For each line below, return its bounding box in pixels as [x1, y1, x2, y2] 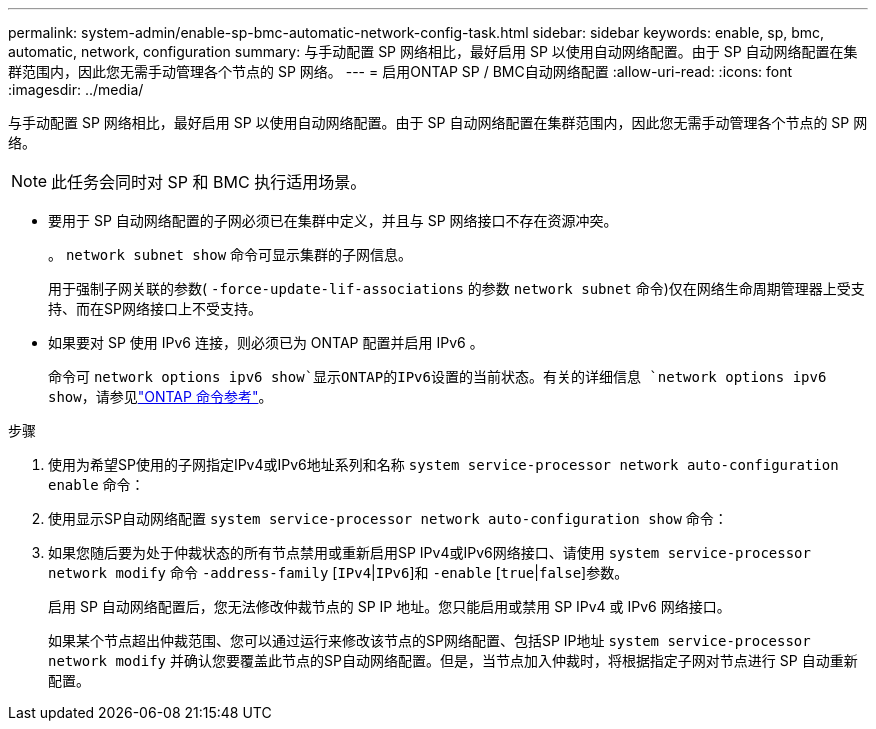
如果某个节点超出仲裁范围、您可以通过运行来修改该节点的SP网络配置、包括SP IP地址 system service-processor [48, 632, 811, 649]
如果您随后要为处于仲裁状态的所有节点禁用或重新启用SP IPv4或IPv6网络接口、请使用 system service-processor [48, 544, 811, 561]
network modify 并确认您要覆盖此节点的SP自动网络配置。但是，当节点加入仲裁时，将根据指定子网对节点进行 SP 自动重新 [48, 652, 858, 669]
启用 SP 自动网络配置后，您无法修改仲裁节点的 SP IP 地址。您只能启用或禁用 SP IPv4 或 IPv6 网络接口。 [48, 598, 731, 615]
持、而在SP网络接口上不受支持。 [48, 300, 262, 317]
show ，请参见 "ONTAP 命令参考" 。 [48, 388, 273, 405]
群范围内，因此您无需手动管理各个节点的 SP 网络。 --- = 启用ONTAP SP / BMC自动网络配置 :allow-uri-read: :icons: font [8, 63, 793, 80]
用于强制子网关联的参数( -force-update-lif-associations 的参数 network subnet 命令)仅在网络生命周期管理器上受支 [48, 280, 865, 297]
